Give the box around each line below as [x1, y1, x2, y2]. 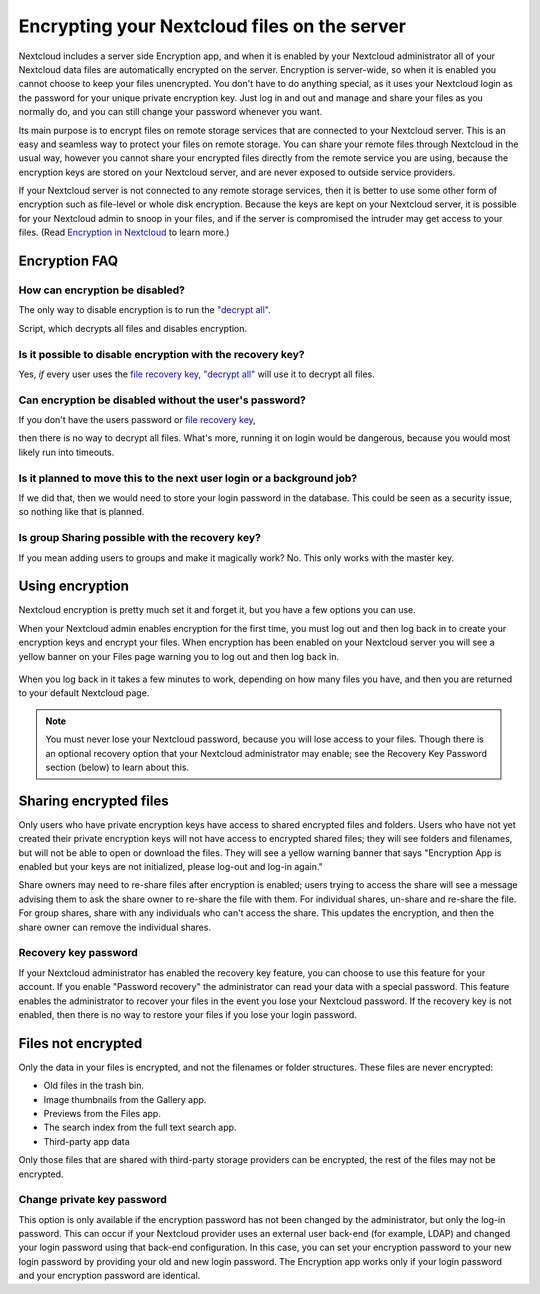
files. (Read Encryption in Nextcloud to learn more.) [18, 226, 230, 239]
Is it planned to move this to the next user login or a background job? [18, 471, 358, 485]
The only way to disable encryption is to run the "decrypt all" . [18, 304, 272, 316]
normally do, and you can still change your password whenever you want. [18, 106, 323, 118]
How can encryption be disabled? [18, 283, 185, 297]
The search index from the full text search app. [43, 1121, 237, 1134]
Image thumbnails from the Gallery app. [43, 1093, 207, 1105]
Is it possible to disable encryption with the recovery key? [18, 347, 305, 361]
